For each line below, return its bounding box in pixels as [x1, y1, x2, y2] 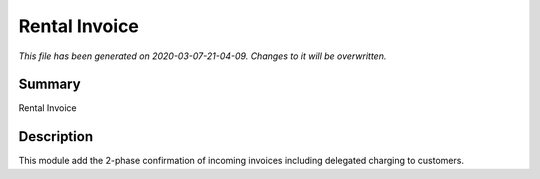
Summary [18, 76, 81, 93]
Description [18, 128, 94, 145]
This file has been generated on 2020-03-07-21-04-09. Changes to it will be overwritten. [18, 50, 387, 62]
